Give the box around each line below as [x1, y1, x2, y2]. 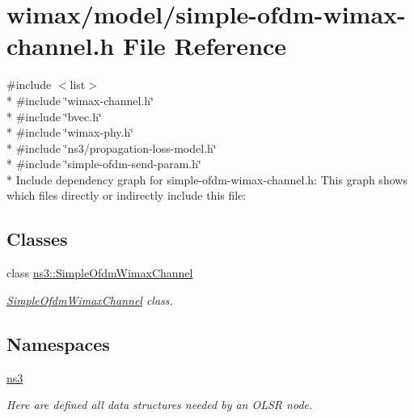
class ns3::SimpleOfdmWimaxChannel [6, 264, 193, 281]
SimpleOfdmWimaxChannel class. [6, 291, 173, 308]
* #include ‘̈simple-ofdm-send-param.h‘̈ [6, 155, 201, 172]
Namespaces [6, 331, 110, 356]
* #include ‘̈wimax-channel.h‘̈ [6, 91, 154, 108]
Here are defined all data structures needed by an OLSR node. [6, 396, 313, 413]
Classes [6, 226, 68, 251]
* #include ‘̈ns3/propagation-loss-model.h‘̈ [6, 139, 217, 156]
